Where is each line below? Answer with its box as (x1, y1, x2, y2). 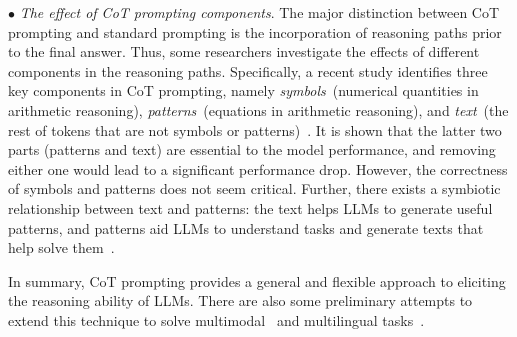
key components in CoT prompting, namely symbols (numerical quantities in (8, 80, 479, 101)
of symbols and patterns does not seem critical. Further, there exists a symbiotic (8, 178, 501, 199)
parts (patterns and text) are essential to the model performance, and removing (8, 139, 496, 160)
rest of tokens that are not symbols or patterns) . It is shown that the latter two (8, 119, 502, 140)
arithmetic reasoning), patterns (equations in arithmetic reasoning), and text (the (8, 99, 509, 120)
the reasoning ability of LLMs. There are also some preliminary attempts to (8, 290, 473, 311)
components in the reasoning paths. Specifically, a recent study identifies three (8, 60, 488, 81)
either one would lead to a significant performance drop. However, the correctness (8, 158, 508, 179)
